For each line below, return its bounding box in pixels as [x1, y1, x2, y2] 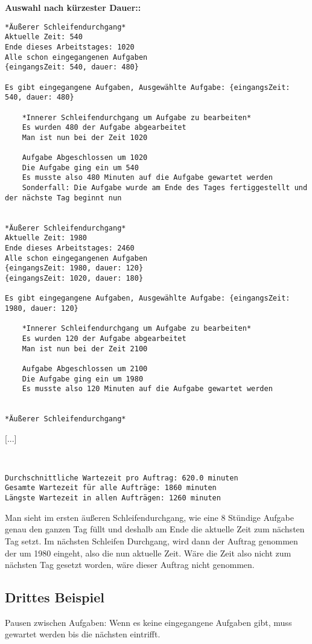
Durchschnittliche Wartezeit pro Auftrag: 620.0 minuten [5, 473, 238, 482]
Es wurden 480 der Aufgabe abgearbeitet [22, 123, 186, 132]
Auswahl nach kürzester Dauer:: [5, 1, 141, 13]
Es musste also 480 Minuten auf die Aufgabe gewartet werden [22, 173, 273, 182]
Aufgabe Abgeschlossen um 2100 [22, 364, 148, 373]
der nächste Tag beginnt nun [5, 193, 122, 202]
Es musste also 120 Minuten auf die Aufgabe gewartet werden [22, 384, 273, 394]
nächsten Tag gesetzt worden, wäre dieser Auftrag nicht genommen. [5, 558, 255, 571]
